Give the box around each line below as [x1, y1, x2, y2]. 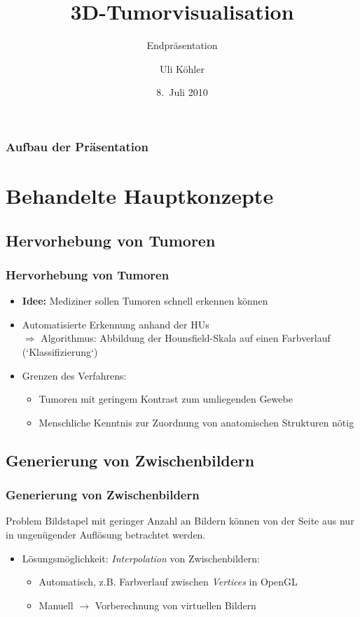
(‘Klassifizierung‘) [22, 344, 98, 359]
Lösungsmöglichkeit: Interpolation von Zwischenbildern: [22, 550, 261, 565]
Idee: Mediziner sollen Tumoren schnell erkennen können [22, 293, 268, 308]
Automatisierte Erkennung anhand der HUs [22, 317, 209, 331]
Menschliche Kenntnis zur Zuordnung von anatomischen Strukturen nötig [39, 415, 354, 429]
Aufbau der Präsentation [6, 137, 148, 155]
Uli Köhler [160, 61, 205, 76]
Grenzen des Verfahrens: [22, 368, 127, 382]
